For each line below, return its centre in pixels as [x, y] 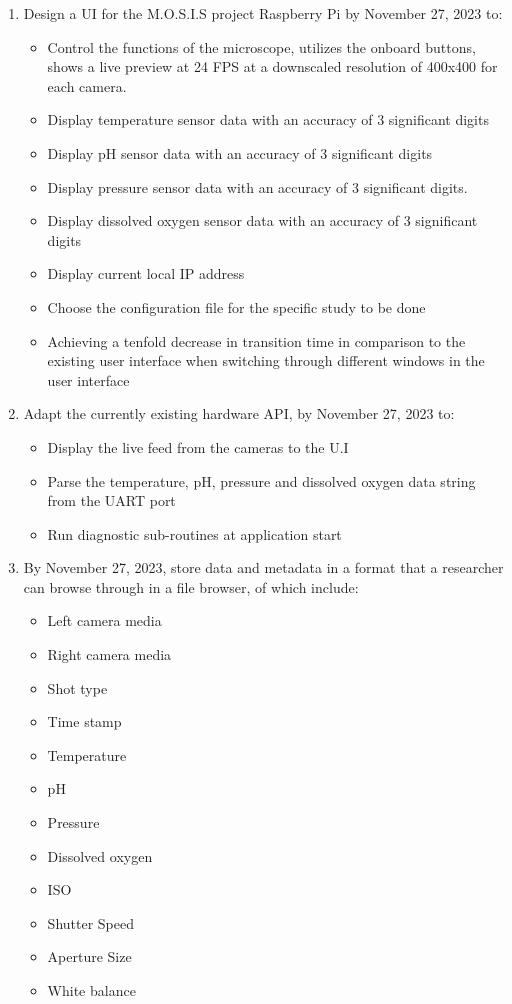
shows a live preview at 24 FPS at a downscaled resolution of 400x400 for [272, 66]
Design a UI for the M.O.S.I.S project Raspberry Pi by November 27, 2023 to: [263, 13]
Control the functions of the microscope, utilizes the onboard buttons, [261, 46]
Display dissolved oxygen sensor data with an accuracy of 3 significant [262, 220]
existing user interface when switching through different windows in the [266, 360]
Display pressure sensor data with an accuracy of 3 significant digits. [257, 186]
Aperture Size [89, 956]
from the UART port [111, 500]
